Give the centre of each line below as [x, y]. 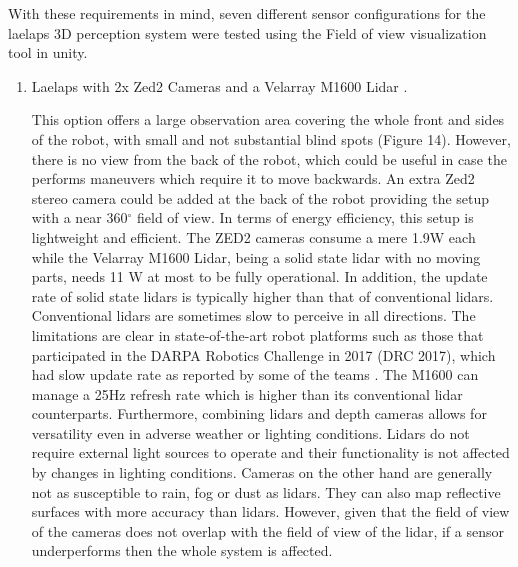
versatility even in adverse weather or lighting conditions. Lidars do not [250, 432]
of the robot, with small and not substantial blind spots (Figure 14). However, [271, 138]
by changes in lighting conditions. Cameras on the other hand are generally [262, 472]
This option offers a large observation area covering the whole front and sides [268, 119]
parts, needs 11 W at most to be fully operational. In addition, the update [259, 276]
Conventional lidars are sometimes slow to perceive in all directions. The [253, 315]
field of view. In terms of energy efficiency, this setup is [305, 217]
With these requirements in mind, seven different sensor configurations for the [247, 13]
